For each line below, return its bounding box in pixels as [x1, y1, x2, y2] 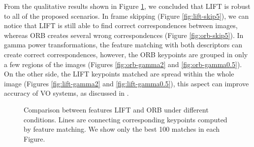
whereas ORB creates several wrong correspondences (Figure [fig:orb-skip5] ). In [4, 30, 244, 40]
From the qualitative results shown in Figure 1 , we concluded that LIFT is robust [4, 1, 251, 11]
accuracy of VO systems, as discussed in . [4, 88, 129, 98]
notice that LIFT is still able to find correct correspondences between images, [4, 20, 238, 31]
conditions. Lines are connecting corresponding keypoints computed [24, 114, 227, 124]
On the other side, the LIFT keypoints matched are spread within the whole [4, 69, 234, 79]
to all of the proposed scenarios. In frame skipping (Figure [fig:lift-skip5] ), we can [4, 10, 249, 21]
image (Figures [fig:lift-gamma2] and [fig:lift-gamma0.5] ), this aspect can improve [4, 78, 249, 88]
